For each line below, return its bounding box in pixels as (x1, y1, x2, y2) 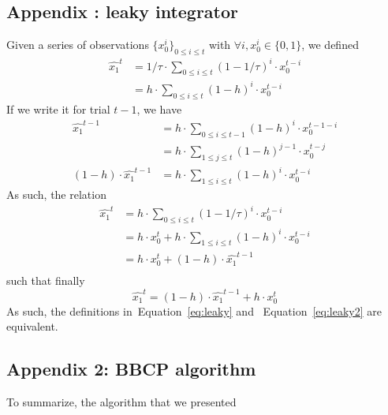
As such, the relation (6, 186, 106, 203)
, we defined (301, 36, 359, 53)
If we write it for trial (6, 100, 110, 117)
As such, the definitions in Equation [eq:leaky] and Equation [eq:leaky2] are (6, 302, 382, 319)
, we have (136, 100, 182, 117)
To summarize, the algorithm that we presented (6, 394, 237, 410)
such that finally (6, 272, 85, 289)
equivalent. (6, 318, 58, 335)
